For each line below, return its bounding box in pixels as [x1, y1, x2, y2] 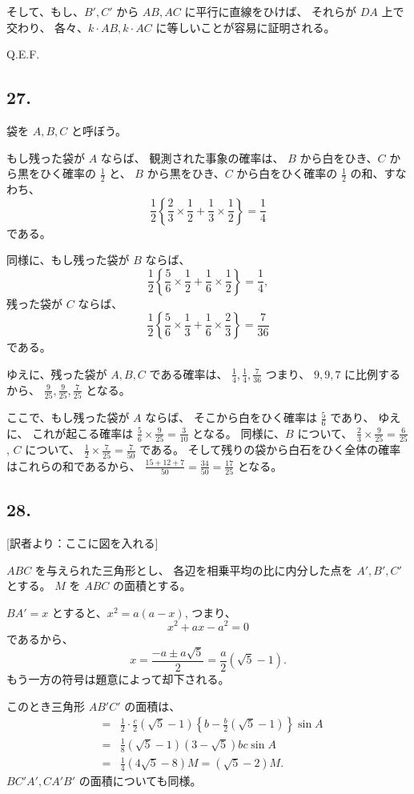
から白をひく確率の [236, 165, 338, 182]
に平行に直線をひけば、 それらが [184, 3, 357, 19]
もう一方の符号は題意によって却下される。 [6, 670, 230, 687]
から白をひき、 [299, 149, 378, 166]
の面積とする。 [112, 577, 191, 594]
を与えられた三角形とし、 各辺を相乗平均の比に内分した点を [34, 561, 353, 578]
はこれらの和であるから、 [6, 457, 141, 474]
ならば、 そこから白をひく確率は [145, 409, 317, 426]
